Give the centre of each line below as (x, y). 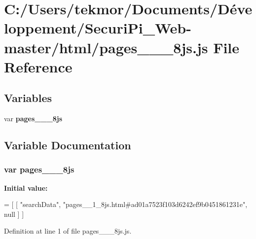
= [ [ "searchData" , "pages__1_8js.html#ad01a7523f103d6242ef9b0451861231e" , (126, 204)
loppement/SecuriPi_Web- (98, 28)
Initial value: (26, 188)
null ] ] (14, 214)
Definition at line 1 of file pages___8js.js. (68, 230)
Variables (28, 98)
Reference (38, 66)
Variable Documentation (68, 145)
